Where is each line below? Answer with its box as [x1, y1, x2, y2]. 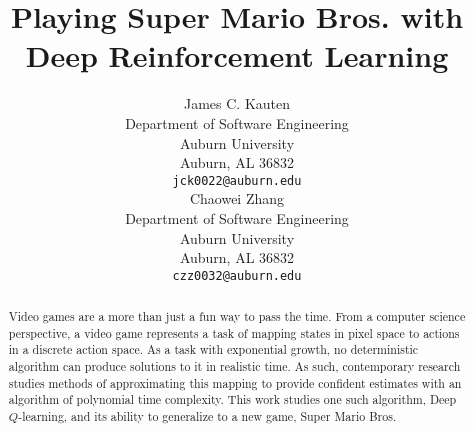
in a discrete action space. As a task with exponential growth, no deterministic [8, 341, 419, 358]
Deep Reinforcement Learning [25, 35, 449, 76]
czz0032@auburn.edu [172, 268, 302, 283]
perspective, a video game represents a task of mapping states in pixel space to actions [8, 324, 460, 341]
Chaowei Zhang [189, 188, 285, 209]
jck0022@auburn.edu [172, 173, 302, 188]
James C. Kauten [183, 93, 291, 114]
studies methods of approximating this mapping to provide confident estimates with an [8, 374, 462, 391]
